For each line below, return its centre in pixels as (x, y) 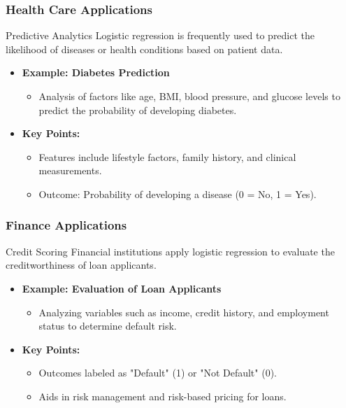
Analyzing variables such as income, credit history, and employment (184, 312)
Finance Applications (66, 225)
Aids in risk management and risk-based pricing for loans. (163, 396)
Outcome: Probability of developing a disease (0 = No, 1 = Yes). (178, 194)
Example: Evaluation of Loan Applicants (122, 288)
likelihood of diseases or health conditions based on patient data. (144, 49)
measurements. (70, 170)
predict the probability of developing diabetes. (138, 110)
